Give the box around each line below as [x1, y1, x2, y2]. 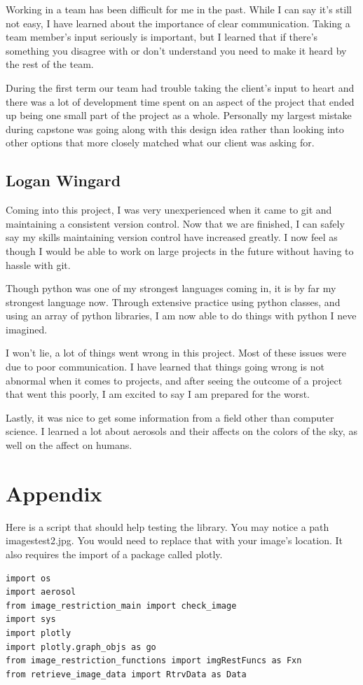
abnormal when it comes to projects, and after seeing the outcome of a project [6, 373, 343, 387]
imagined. [6, 321, 48, 336]
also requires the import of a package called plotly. [6, 546, 223, 561]
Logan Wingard [6, 169, 121, 191]
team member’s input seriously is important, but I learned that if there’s [6, 29, 318, 44]
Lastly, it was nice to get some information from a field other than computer [6, 410, 334, 424]
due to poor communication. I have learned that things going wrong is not [6, 359, 324, 374]
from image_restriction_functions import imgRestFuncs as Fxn [6, 656, 302, 666]
